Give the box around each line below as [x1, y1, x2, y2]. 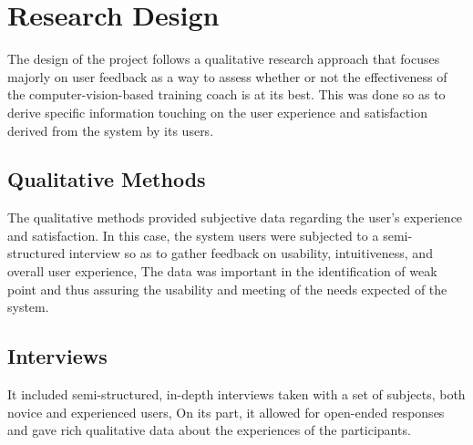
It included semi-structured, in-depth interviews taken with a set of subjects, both [7, 385, 466, 404]
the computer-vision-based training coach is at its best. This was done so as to [7, 85, 446, 104]
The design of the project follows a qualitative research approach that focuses [7, 49, 440, 68]
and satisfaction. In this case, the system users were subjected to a [7, 225, 379, 244]
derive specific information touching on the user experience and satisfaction [7, 102, 427, 121]
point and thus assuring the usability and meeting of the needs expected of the [7, 279, 447, 298]
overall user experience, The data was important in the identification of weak [7, 262, 437, 281]
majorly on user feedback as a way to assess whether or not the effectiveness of [7, 67, 447, 86]
